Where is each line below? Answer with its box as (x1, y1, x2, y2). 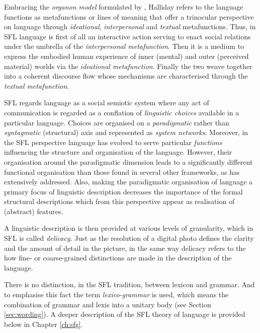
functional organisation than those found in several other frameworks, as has (4, 166, 240, 177)
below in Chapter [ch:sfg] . (4, 318, 83, 329)
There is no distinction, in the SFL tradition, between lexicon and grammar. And (4, 279, 255, 290)
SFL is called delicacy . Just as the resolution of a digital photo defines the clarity (4, 233, 254, 243)
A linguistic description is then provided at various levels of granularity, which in (4, 223, 253, 233)
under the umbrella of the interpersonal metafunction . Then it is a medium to (4, 41, 244, 51)
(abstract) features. (4, 206, 63, 216)
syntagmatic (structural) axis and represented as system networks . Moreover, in (4, 127, 248, 138)
